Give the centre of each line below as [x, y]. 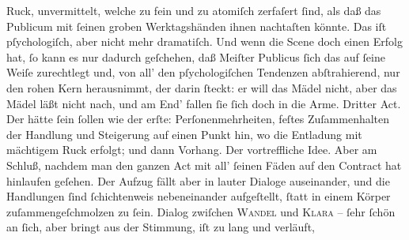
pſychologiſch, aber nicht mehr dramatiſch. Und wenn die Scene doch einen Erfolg [204, 41]
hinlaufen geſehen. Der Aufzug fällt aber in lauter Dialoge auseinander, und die [198, 180]
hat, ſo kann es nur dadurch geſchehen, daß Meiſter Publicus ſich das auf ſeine [196, 56]
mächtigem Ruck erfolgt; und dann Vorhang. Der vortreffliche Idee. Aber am [192, 150]
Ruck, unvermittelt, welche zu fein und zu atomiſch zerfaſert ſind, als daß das [194, 10]
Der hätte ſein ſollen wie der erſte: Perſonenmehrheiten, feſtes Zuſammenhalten [198, 119]
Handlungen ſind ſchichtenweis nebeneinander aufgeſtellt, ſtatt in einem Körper [199, 196]
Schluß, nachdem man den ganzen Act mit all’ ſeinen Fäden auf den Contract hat [204, 165]
